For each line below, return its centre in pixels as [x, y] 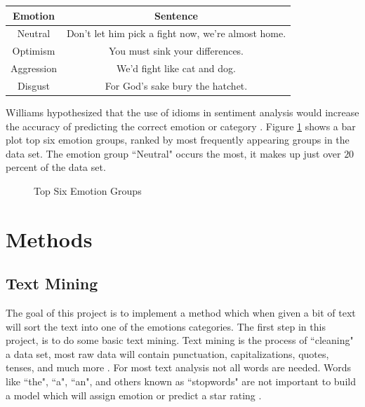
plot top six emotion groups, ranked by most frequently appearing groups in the [178, 140]
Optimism [34, 51]
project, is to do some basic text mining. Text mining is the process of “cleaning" [180, 340]
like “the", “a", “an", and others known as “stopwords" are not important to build [181, 381]
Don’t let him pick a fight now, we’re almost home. [176, 33]
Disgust [34, 85]
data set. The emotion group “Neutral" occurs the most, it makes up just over [173, 153]
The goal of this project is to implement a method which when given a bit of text [181, 313]
